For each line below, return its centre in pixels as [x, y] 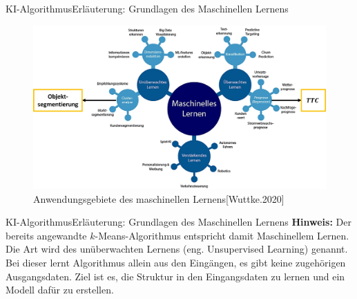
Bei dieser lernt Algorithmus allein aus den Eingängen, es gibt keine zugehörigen [176, 262]
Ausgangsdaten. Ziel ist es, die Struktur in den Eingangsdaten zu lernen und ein [175, 276]
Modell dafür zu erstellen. [60, 290]
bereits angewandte [46, 235]
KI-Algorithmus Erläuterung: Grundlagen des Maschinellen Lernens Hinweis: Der [178, 222]
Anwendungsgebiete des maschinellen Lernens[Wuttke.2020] [159, 198]
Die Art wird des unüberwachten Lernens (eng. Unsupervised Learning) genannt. [177, 249]
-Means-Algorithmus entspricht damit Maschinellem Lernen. [222, 235]
